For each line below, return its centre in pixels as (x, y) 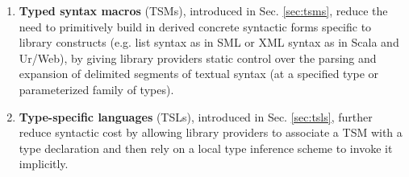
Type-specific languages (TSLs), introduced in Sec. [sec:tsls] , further (196, 116)
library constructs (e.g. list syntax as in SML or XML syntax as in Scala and (209, 42)
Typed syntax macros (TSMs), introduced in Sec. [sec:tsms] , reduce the (203, 10)
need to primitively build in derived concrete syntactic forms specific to (195, 26)
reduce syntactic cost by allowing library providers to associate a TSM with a (211, 132)
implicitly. (44, 164)
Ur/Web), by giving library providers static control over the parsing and (198, 58)
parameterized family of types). (96, 89)
